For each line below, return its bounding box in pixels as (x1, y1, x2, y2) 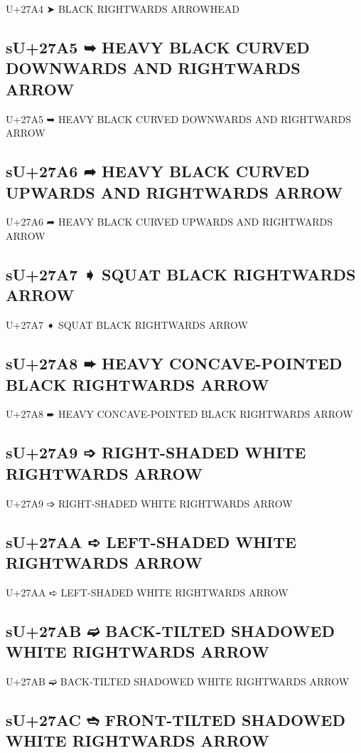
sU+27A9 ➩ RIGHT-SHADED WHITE (6, 441, 306, 463)
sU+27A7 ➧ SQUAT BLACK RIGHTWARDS (6, 263, 356, 285)
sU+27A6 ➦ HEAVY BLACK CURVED (6, 160, 310, 182)
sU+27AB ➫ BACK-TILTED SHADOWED (6, 619, 335, 641)
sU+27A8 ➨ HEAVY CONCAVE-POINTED (6, 352, 343, 374)
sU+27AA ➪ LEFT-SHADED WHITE (6, 530, 296, 552)
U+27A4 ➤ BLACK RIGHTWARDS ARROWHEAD (6, 1, 239, 16)
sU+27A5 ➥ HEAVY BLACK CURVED (6, 36, 310, 58)
